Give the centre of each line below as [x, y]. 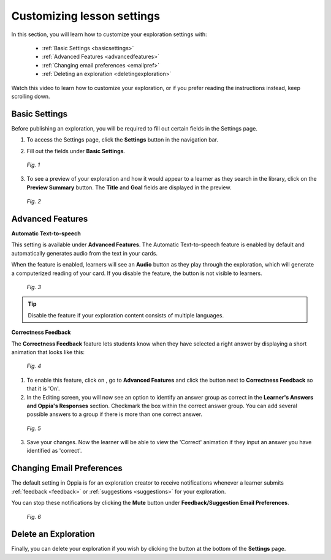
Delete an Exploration [53, 534]
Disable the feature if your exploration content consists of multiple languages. [126, 315]
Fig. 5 [34, 428]
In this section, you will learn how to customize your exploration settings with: [109, 34]
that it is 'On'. [44, 388]
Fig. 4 [34, 366]
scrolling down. [31, 96]
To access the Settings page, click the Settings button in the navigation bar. [123, 140]
